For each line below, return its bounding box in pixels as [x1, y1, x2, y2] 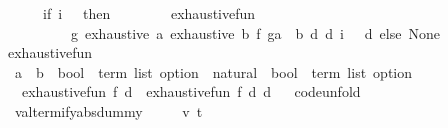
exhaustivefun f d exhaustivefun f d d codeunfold [21, 81, 361, 102]
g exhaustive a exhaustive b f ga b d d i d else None [70, 22, 440, 43]
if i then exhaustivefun [42, 3, 256, 23]
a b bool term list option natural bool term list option [14, 61, 413, 82]
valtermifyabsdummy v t [14, 100, 203, 121]
